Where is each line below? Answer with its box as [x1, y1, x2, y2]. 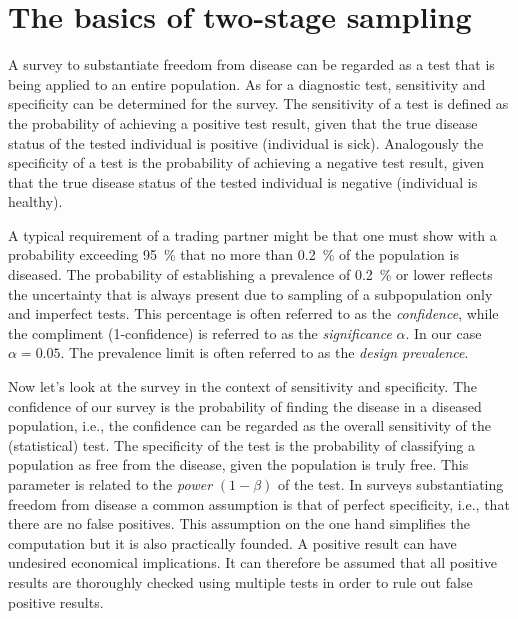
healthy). [8, 191, 63, 212]
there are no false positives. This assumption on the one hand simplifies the [8, 513, 470, 534]
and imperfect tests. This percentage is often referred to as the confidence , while [8, 303, 499, 324]
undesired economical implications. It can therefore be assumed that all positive [8, 552, 497, 573]
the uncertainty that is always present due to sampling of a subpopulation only [8, 283, 493, 304]
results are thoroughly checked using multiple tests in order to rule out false [8, 571, 473, 592]
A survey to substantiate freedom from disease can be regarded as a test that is [8, 54, 495, 75]
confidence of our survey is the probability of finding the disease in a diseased [8, 395, 482, 416]
